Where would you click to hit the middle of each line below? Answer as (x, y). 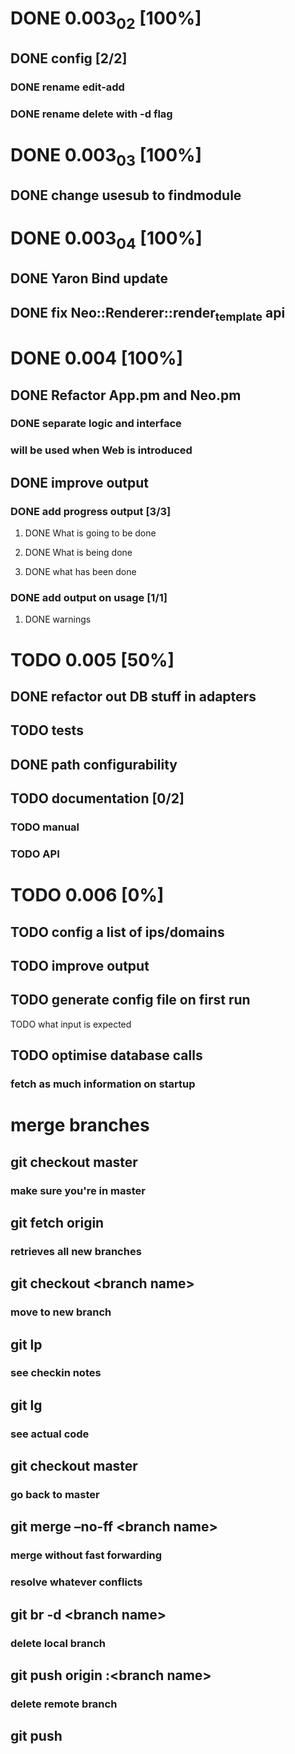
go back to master (55, 1495)
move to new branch (61, 1312)
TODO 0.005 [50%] (92, 659)
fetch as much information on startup (103, 1084)
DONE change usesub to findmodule (126, 195)
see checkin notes (56, 1373)
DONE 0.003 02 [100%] (106, 20)
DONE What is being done (78, 553)
